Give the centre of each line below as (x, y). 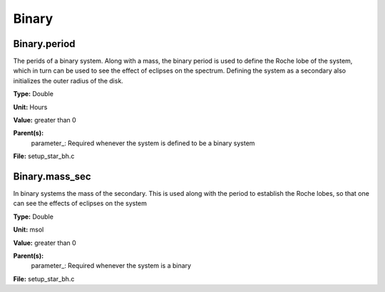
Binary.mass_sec (52, 177)
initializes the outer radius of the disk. (68, 80)
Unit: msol (29, 230)
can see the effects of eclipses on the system (80, 204)
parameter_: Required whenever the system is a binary (111, 266)
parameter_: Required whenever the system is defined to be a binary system (143, 143)
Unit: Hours (30, 107)
